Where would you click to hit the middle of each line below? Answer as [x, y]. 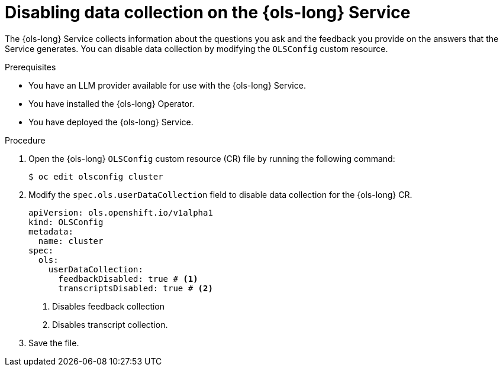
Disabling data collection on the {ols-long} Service [208, 12]
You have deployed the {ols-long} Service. [111, 122]
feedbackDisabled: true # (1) [128, 279]
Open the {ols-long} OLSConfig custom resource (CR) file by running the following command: [212, 158]
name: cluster [71, 241]
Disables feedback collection [109, 306]
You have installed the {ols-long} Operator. [112, 103]
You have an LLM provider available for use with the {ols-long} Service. [167, 85]
